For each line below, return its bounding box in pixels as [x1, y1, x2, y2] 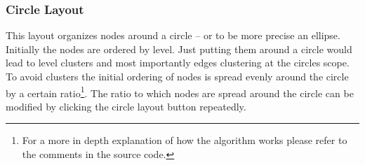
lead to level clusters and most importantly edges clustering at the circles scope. [6, 55, 350, 70]
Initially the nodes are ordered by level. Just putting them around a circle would [6, 41, 352, 56]
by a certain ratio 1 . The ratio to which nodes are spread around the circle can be [6, 83, 354, 100]
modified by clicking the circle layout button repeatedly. [6, 99, 246, 113]
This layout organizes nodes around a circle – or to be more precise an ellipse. [6, 28, 340, 43]
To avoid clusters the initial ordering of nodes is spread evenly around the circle [6, 69, 349, 83]
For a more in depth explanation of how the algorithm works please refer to [22, 133, 347, 148]
